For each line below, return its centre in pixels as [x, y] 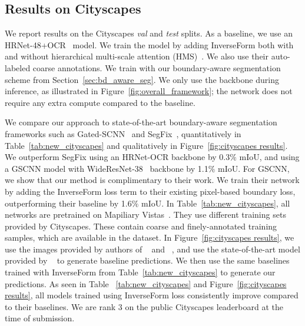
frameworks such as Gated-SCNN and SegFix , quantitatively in [123, 133]
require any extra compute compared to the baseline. [100, 102]
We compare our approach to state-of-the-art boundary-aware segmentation [141, 122]
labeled [18, 67]
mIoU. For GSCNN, [254, 168]
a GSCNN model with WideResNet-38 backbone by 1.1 [107, 168]
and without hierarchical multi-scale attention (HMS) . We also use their [137, 56]
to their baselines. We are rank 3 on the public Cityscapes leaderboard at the [144, 306]
